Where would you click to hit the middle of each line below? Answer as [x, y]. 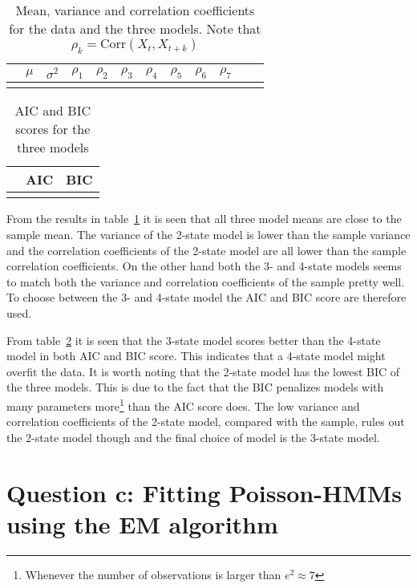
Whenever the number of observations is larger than [153, 574]
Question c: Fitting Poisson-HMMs [204, 492]
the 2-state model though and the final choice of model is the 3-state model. [193, 437]
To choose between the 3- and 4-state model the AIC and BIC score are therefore [206, 297]
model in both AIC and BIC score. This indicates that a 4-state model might [196, 356]
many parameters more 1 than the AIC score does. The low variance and [183, 404]
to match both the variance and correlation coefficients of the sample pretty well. [206, 281]
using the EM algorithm [142, 523]
